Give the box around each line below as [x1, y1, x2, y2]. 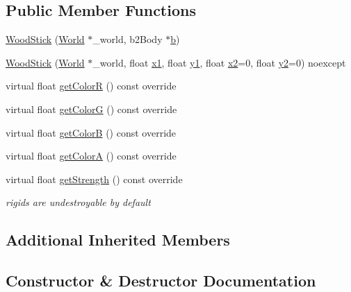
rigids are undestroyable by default [6, 195, 151, 209]
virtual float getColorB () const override [6, 125, 177, 139]
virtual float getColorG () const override [6, 101, 177, 116]
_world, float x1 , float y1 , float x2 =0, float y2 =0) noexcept [92, 55, 346, 69]
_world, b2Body [92, 32, 163, 46]
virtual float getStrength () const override [6, 171, 183, 186]
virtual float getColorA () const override [6, 148, 177, 163]
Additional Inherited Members [6, 229, 230, 250]
